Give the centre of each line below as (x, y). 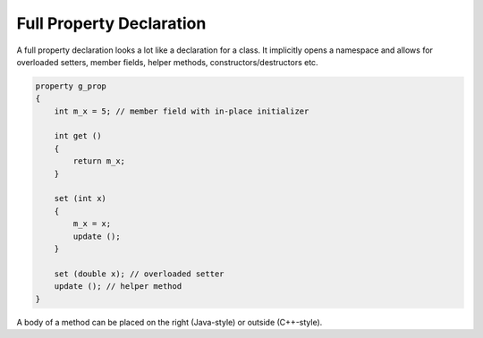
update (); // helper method (118, 287)
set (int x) (80, 199)
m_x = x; (92, 224)
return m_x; (99, 161)
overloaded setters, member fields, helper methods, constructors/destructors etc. (167, 62)
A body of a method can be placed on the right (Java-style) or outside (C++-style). (169, 322)
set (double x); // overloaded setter (139, 274)
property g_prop (71, 86)
